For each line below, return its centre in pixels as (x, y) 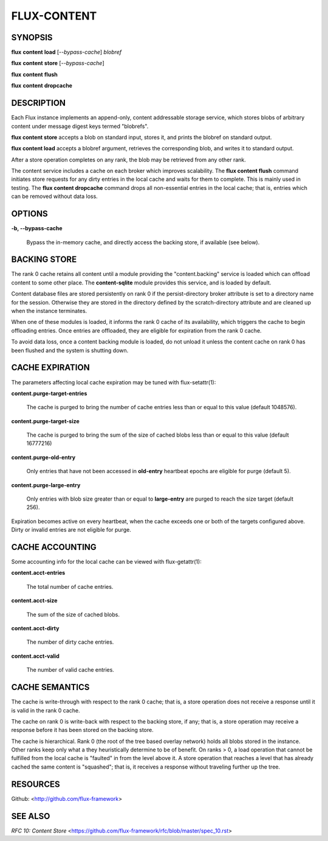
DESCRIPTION (39, 103)
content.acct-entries (38, 573)
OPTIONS (29, 214)
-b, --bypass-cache (37, 228)
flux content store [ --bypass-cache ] (58, 63)
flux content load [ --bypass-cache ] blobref (67, 52)
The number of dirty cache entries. (70, 642)
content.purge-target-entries (49, 393)
